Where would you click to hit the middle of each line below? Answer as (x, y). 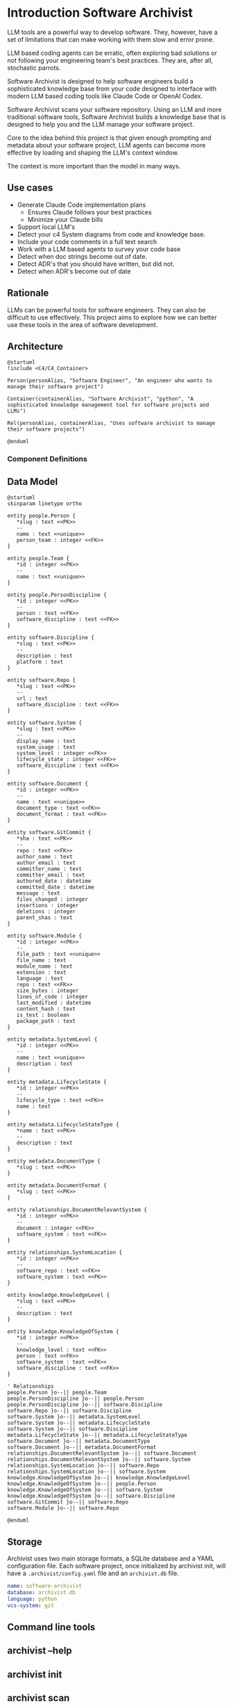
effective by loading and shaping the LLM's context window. (93, 152)
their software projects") (46, 429)
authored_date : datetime (54, 882)
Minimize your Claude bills (65, 219)
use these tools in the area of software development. (83, 324)
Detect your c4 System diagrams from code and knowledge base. (111, 234)
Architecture (35, 346)
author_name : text (44, 857)
